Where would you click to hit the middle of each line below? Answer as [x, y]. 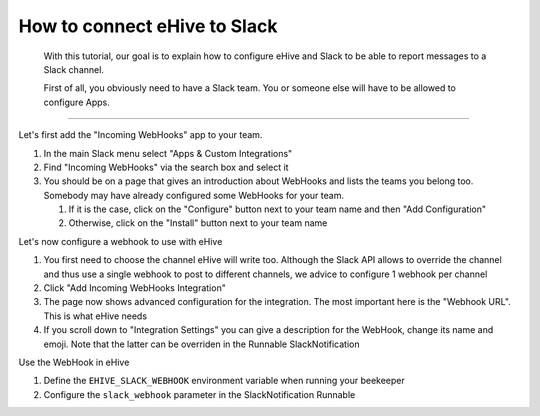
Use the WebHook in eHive [74, 362]
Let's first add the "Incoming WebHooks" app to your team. [140, 135]
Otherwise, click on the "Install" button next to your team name [198, 223]
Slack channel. [74, 69]
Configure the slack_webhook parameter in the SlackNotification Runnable [199, 394]
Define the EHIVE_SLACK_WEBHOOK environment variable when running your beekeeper [224, 381]
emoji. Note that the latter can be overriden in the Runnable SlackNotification [201, 344]
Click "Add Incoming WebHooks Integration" [135, 288]
